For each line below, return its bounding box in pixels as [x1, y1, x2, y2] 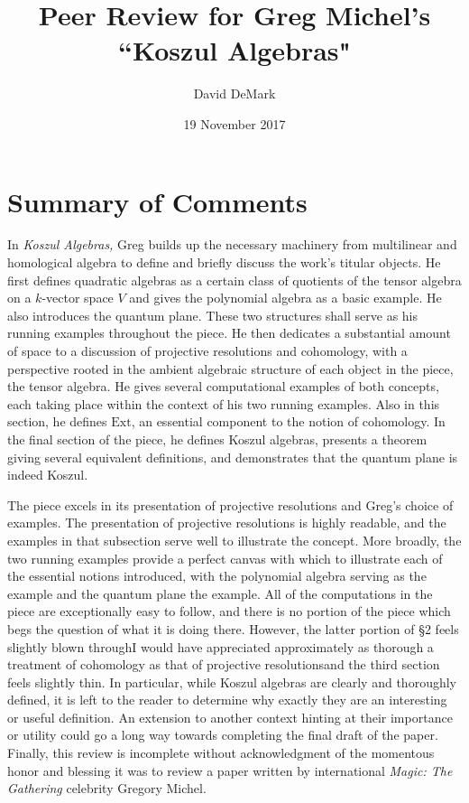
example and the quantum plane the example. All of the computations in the [7, 584, 433, 602]
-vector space [41, 288, 114, 307]
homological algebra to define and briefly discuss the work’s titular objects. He [7, 253, 441, 272]
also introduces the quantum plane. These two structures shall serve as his [7, 305, 418, 324]
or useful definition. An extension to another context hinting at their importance [7, 707, 453, 726]
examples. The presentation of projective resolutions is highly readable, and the [7, 513, 446, 532]
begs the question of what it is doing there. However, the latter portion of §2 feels [7, 619, 459, 638]
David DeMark [193, 84, 276, 103]
